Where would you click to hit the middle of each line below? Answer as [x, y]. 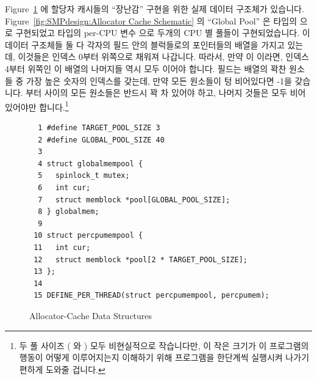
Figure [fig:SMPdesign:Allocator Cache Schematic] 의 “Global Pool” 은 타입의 [151, 20]
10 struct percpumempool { [88, 236]
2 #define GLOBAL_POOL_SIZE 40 [101, 140]
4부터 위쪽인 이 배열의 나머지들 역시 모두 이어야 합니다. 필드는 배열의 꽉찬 [146, 68]
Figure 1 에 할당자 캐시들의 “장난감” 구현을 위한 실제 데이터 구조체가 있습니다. [155, 9]
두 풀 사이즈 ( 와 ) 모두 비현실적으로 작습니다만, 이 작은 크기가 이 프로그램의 [164, 345]
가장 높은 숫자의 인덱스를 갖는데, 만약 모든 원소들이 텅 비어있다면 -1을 [159, 80]
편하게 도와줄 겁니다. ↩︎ [62, 369]
